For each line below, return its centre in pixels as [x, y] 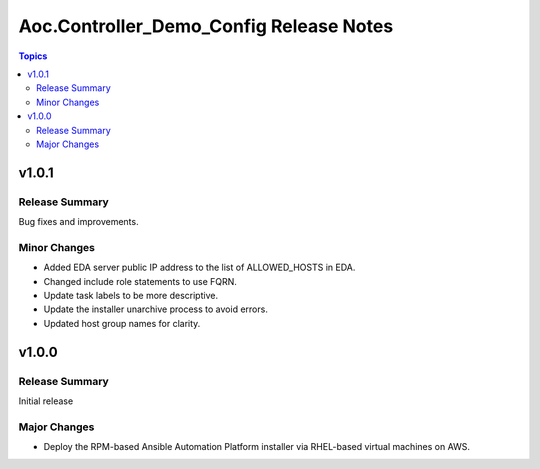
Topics [33, 56]
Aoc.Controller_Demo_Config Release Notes [206, 26]
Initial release [46, 401]
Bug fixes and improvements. [78, 222]
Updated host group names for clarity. [122, 323]
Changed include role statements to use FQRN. [140, 281]
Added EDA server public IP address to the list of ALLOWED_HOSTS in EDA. [199, 267]
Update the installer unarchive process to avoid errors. [156, 309]
